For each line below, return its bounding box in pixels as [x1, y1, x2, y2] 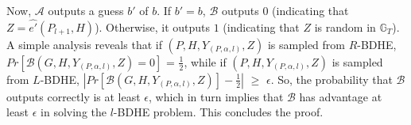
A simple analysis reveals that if [6, 36, 162, 52]
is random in [314, 18, 376, 35]
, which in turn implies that [149, 88, 284, 104]
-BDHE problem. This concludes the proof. [113, 104, 324, 120]
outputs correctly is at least [6, 88, 141, 104]
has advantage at [299, 88, 382, 104]
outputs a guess [48, 2, 124, 18]
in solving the [41, 104, 107, 120]
